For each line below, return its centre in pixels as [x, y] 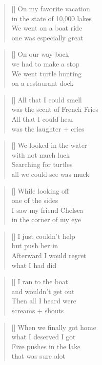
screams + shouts [38, 311]
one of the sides [35, 200]
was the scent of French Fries [55, 109]
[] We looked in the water [49, 145]
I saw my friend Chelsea [47, 210]
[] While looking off [40, 190]
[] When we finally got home [54, 327]
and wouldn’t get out [43, 291]
